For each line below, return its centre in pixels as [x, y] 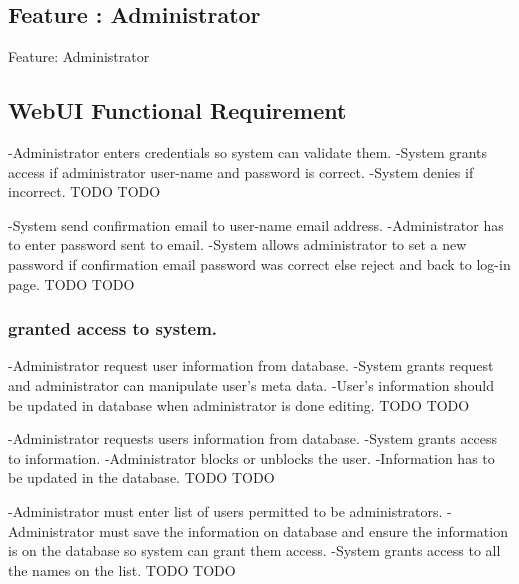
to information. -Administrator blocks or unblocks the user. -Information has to [251, 457]
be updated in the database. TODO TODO [141, 477]
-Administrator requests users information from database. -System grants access [253, 438]
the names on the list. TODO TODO [122, 569]
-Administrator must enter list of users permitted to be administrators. [225, 510]
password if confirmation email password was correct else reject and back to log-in [259, 263]
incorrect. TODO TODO [84, 191]
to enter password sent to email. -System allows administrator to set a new [237, 244]
